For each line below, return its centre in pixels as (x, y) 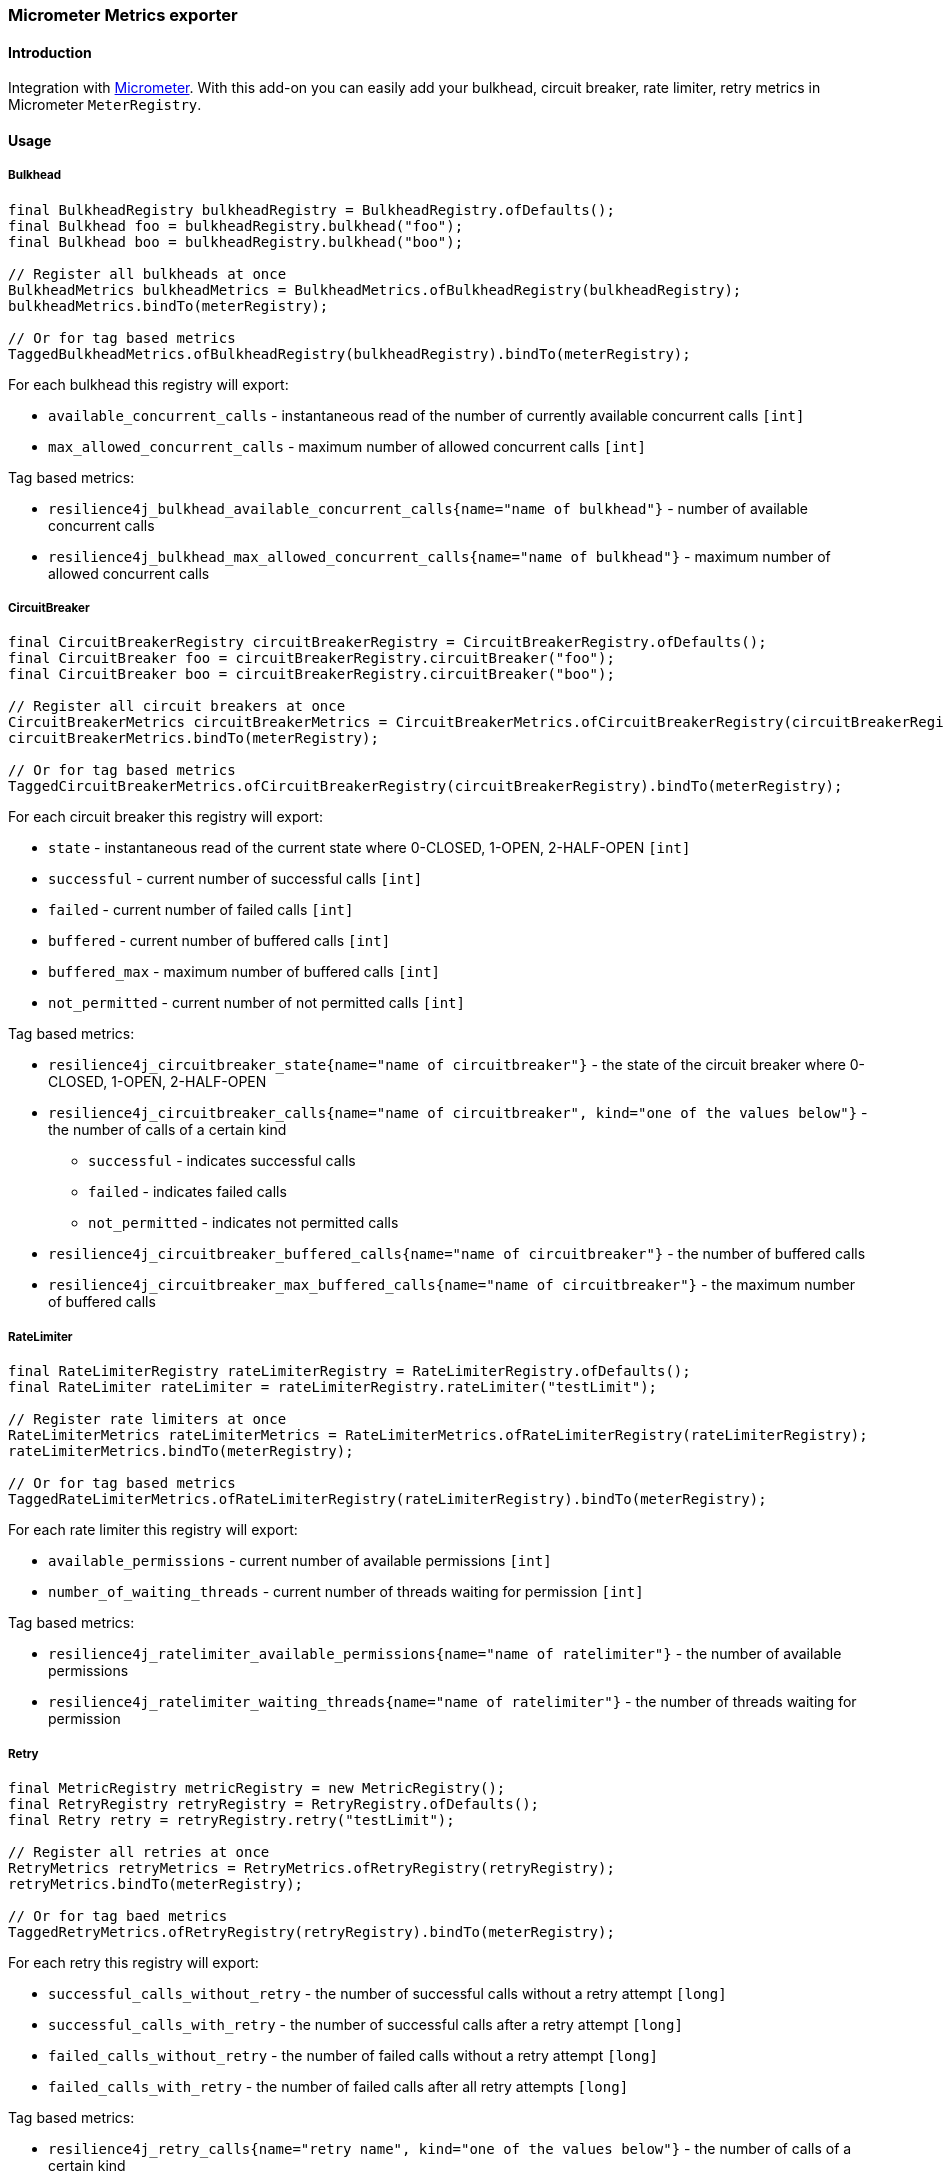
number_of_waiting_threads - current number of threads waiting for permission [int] (346, 1592)
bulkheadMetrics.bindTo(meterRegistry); (168, 305)
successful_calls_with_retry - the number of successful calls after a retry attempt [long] (365, 2024)
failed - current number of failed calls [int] (201, 910)
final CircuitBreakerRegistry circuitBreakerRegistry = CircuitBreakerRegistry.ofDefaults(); (387, 642)
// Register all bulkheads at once (147, 273)
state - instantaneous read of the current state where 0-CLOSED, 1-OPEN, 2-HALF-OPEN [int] (369, 848)
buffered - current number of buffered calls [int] (219, 941)
